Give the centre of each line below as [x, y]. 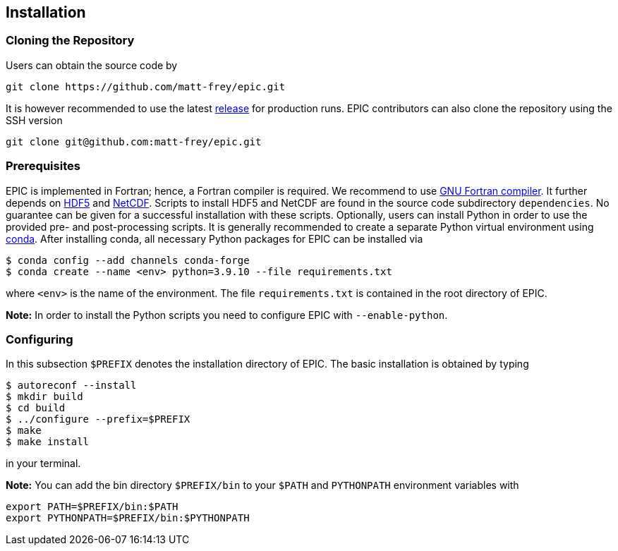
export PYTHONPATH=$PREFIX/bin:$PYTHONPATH [128, 518]
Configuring [40, 339]
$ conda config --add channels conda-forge [128, 260]
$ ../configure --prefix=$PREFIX [98, 419]
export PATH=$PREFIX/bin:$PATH [92, 507]
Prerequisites [43, 166]
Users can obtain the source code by [92, 65]
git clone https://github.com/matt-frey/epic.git [146, 86]
